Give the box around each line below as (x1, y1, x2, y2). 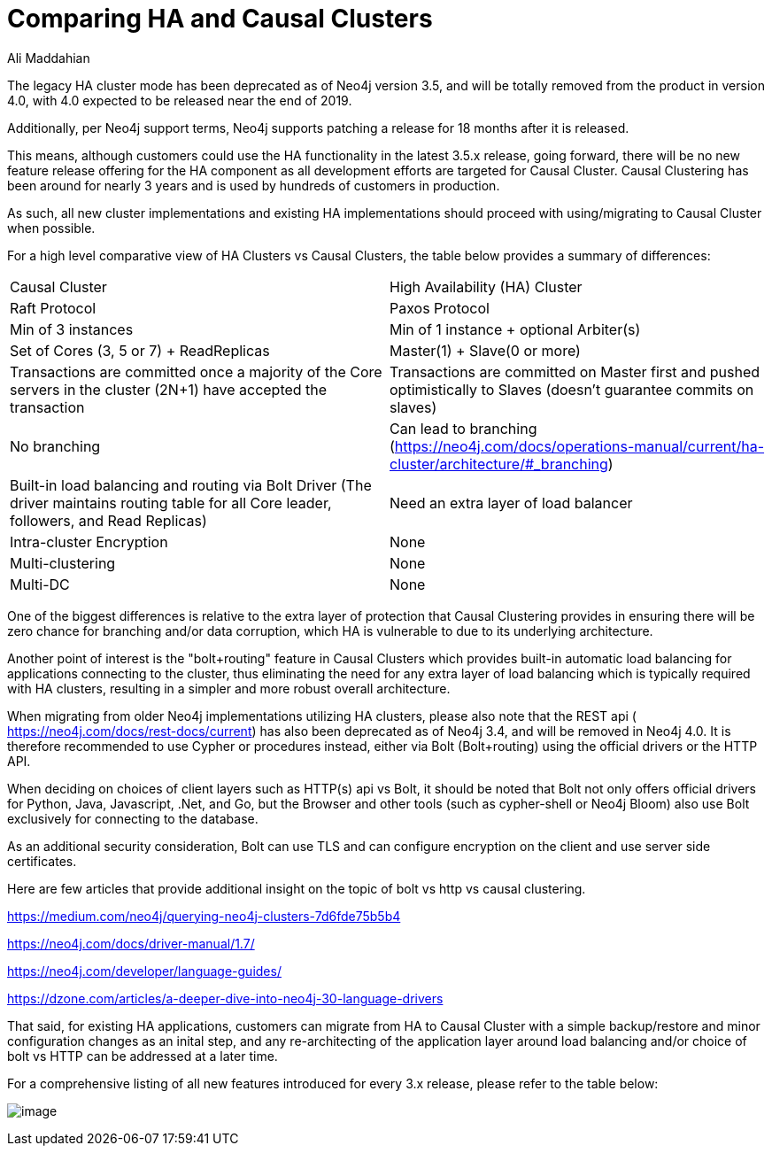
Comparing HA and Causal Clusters (7, 4, 433, 34)
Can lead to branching (390, 419, 537, 437)
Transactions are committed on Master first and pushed (390, 362, 760, 381)
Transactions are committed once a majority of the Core (10, 362, 382, 381)
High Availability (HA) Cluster (390, 277, 583, 296)
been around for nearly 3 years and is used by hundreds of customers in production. (7, 177, 500, 193)
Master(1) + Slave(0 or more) (390, 341, 581, 360)
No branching (10, 437, 101, 455)
